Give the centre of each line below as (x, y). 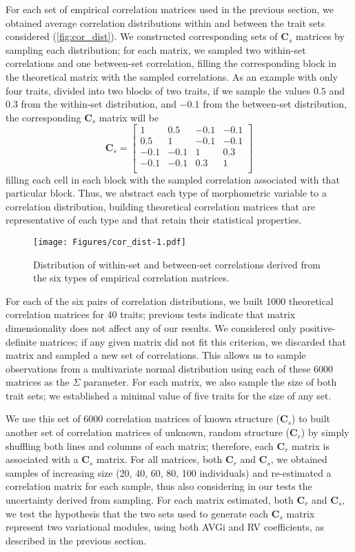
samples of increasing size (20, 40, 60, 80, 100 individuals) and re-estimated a (169, 472)
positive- (317, 327)
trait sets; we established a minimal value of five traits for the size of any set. (169, 395)
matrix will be (129, 117)
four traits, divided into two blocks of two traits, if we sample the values (158, 90)
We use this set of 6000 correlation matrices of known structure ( (143, 418)
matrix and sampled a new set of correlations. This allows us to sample (156, 355)
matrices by (320, 36)
